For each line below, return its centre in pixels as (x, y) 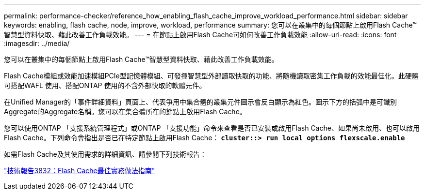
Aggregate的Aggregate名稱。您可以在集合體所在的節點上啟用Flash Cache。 (125, 112)
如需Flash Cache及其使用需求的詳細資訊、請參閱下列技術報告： (105, 154)
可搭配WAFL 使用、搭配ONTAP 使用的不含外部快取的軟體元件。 (105, 85)
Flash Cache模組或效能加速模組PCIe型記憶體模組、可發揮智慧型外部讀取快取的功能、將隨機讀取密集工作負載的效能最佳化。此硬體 (211, 76)
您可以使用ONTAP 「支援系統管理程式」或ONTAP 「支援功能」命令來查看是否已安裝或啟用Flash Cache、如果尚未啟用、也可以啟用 (212, 128)
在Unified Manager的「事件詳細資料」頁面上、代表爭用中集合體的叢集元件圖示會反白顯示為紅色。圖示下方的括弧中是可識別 (200, 102)
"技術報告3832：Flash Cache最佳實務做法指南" (80, 171)
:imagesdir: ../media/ (37, 43)
